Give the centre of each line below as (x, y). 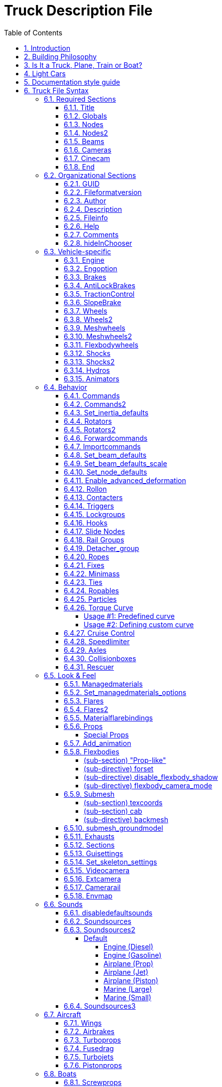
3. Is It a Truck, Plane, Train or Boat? (83, 65)
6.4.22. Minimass (92, 573)
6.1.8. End (79, 167)
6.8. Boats (60, 1074)
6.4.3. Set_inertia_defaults (106, 412)
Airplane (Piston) (131, 980)
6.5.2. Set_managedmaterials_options (125, 692)
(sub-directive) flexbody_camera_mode (148, 785)
